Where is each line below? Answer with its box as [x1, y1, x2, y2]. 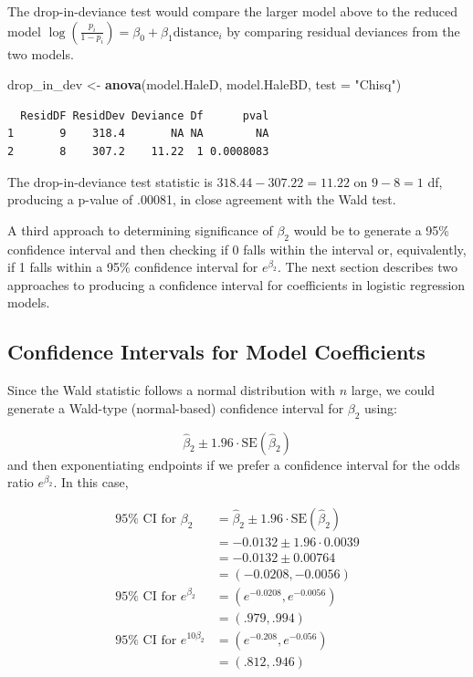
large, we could [351, 380, 436, 400]
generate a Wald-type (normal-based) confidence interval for [7, 398, 344, 417]
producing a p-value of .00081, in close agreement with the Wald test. [7, 190, 396, 209]
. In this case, [53, 473, 129, 492]
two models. [7, 44, 74, 63]
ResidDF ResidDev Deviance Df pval [20, 109, 269, 122]
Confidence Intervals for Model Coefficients [7, 338, 426, 366]
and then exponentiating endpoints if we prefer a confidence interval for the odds [7, 454, 460, 474]
